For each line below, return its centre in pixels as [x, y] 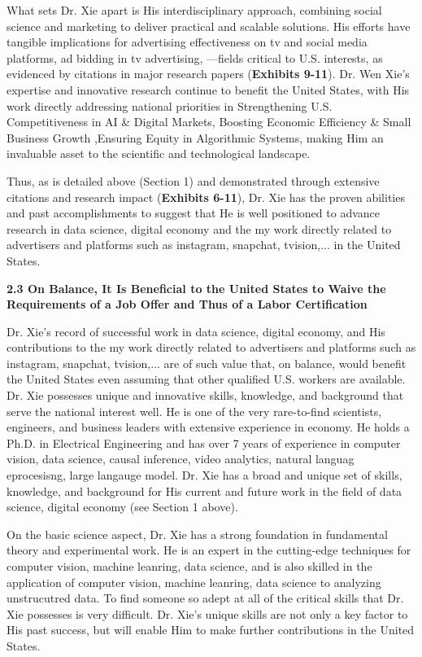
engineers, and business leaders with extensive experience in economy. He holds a [208, 427]
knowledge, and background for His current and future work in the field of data [204, 491]
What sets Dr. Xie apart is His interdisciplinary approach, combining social [194, 10]
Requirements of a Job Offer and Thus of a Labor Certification [187, 304]
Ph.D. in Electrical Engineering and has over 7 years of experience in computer [204, 442]
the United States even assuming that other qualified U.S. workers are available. [206, 379]
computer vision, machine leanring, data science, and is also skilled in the [189, 566]
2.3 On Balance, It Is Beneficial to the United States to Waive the [196, 288]
